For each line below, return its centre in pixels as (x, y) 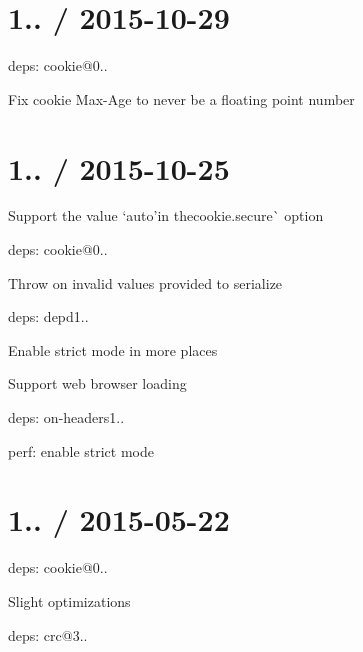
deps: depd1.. (48, 316)
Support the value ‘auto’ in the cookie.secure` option (166, 215)
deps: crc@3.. (48, 634)
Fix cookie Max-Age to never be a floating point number (181, 98)
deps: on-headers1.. (66, 417)
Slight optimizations (69, 600)
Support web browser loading (97, 383)
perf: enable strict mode (81, 450)
